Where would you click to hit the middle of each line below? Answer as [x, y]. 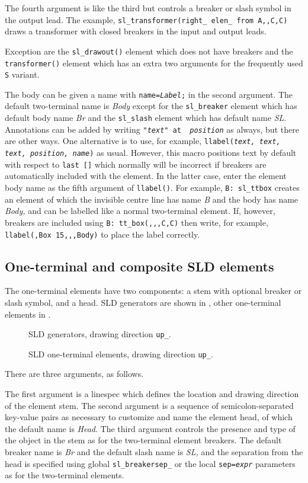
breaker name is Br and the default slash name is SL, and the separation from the [154, 452]
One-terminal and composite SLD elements [139, 266]
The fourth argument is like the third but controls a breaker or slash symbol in [148, 8]
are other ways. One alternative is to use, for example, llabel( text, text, [143, 141]
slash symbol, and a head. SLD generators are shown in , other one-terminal [143, 302]
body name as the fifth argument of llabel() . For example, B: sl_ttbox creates [152, 187]
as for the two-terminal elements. [65, 475]
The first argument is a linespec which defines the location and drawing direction [152, 394]
